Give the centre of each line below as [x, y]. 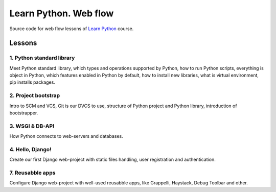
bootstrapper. [24, 113]
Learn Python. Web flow [62, 13]
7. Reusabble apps [32, 173]
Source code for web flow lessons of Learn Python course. [72, 29]
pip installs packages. [32, 82]
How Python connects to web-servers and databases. [66, 136]
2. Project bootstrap [35, 95]
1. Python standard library [42, 58]
